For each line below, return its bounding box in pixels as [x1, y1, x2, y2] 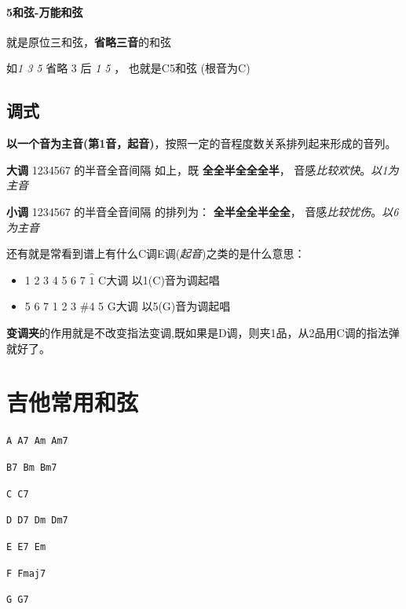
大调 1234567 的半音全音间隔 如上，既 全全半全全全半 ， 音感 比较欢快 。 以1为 [6, 161, 399, 178]
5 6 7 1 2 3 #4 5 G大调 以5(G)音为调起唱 [24, 298, 231, 314]
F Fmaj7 [6, 567, 46, 579]
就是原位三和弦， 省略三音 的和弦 [6, 33, 171, 50]
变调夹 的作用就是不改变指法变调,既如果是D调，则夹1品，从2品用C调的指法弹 [6, 324, 400, 340]
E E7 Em [6, 541, 46, 552]
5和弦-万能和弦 [6, 3, 83, 20]
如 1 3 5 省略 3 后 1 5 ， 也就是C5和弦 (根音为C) [6, 60, 251, 76]
